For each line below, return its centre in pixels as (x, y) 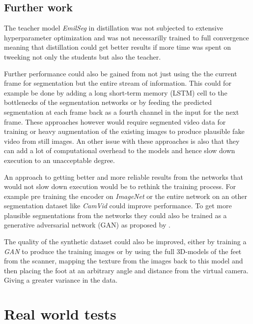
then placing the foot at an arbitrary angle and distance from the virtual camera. (126, 270)
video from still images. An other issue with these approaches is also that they (122, 141)
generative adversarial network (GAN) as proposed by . (87, 225)
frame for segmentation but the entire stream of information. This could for (118, 83)
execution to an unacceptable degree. (59, 160)
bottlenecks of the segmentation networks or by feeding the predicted (108, 102)
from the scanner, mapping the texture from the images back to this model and (124, 261)
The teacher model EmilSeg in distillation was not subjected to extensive (113, 28)
